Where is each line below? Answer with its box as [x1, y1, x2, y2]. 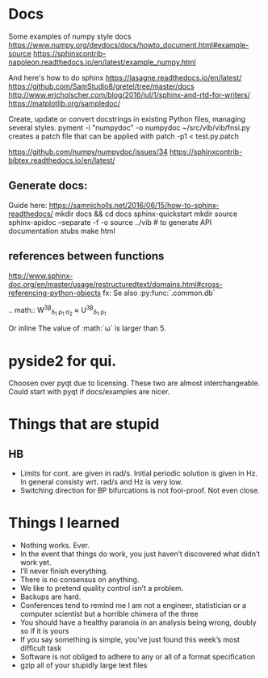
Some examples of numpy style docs [8, 31, 132, 41]
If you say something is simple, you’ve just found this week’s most [19, 634, 240, 645]
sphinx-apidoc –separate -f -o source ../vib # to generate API [8, 217, 212, 227]
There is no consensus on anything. [19, 575, 140, 584]
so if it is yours [19, 626, 69, 636]
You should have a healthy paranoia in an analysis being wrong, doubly [19, 618, 257, 627]
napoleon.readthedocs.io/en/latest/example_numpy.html [8, 57, 196, 67]
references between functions [8, 249, 165, 263]
